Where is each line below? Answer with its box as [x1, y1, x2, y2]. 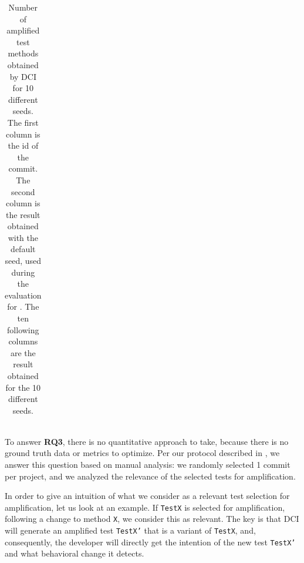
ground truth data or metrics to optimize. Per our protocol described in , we [5, 447, 280, 459]
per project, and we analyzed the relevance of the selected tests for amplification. [5, 470, 296, 482]
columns [8, 335, 38, 347]
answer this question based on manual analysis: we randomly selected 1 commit [5, 458, 291, 470]
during [11, 266, 35, 278]
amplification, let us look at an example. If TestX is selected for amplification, [5, 501, 285, 513]
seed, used [5, 254, 42, 267]
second [11, 185, 35, 197]
